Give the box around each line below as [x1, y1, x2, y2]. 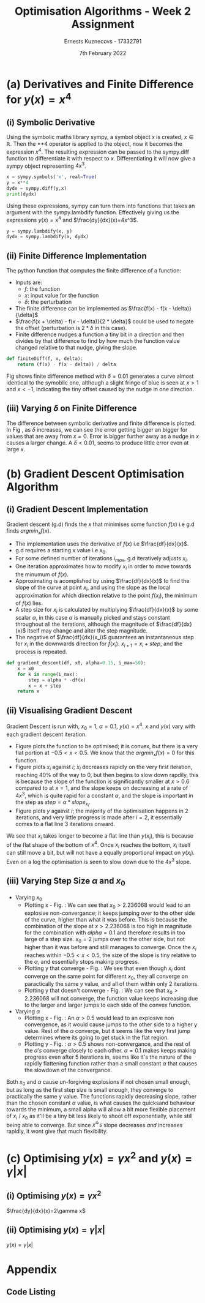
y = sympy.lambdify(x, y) [6, 228, 72, 234]
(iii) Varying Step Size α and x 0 [6, 876, 125, 888]
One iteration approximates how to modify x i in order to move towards [15, 563, 192, 571]
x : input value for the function [24, 292, 99, 299]
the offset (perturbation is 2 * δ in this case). [15, 325, 127, 332]
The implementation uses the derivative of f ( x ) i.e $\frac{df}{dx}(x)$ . [15, 540, 189, 547]
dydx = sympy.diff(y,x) [6, 186, 67, 192]
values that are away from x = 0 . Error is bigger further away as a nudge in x [6, 432, 199, 440]
